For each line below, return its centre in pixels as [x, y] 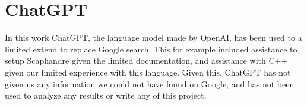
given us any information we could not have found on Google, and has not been [150, 83]
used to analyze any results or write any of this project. [106, 95]
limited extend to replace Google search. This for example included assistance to [151, 49]
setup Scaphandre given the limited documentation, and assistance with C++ [146, 60]
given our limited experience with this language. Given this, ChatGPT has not [148, 72]
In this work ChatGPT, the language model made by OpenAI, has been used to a [153, 37]
